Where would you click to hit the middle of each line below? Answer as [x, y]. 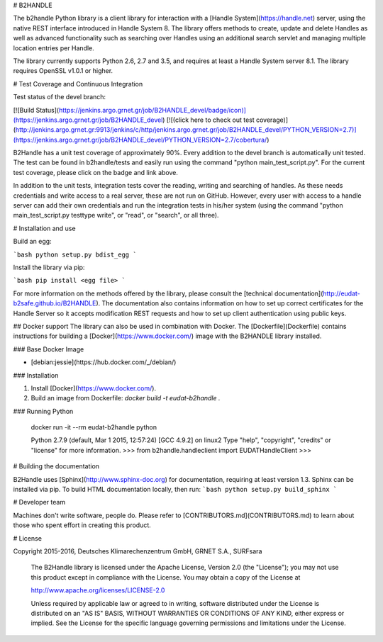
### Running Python [43, 411]
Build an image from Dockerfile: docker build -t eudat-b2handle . [126, 398]
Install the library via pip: [49, 267]
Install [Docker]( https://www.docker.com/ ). [93, 388]
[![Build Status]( [36, 110]
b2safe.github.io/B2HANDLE [55, 303]
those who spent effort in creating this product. [82, 525]
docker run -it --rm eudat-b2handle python [94, 427]
